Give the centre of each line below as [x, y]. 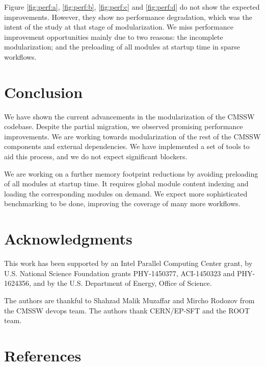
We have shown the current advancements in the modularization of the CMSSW [129, 116]
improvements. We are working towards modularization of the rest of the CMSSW [132, 136]
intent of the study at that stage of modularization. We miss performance [119, 27]
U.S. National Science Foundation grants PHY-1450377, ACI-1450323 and [120, 273]
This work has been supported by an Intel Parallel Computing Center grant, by [128, 263]
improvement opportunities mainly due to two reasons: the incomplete [114, 36]
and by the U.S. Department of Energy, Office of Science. [123, 283]
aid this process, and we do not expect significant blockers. [96, 156]
